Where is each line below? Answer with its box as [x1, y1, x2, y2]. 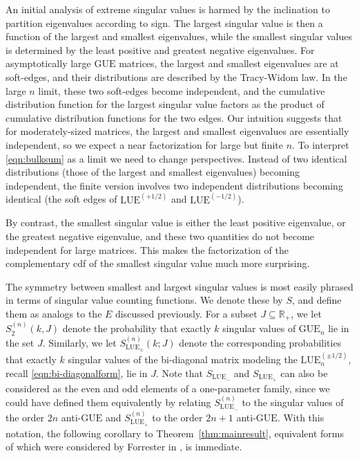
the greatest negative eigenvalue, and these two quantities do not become [6, 228, 315, 243]
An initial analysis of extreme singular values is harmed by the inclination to [6, 2, 330, 16]
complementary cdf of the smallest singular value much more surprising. [6, 256, 310, 271]
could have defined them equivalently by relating [6, 395, 211, 410]
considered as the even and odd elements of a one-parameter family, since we [6, 381, 330, 395]
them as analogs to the [6, 306, 102, 320]
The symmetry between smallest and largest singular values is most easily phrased [6, 279, 353, 293]
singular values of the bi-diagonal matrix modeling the [68, 352, 298, 367]
